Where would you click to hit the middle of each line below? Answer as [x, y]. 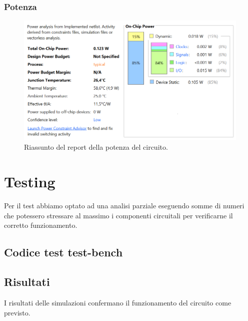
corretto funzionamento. [41, 225]
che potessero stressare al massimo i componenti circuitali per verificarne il [118, 215]
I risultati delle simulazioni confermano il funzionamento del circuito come [118, 302]
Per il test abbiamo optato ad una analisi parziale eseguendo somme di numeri [124, 206]
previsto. [17, 312]
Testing [30, 182]
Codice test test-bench [63, 252]
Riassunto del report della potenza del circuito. [96, 147]
